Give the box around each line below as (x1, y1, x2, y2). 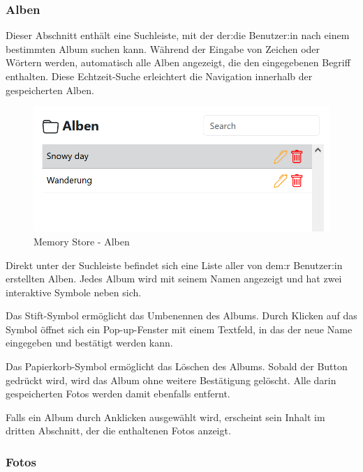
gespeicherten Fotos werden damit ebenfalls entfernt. (6, 386, 230, 401)
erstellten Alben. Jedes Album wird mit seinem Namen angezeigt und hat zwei (6, 271, 342, 286)
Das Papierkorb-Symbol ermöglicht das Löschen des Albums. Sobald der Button (6, 359, 348, 374)
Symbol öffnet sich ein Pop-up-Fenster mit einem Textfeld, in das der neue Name (6, 321, 353, 336)
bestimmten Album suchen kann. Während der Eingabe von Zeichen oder (6, 41, 320, 56)
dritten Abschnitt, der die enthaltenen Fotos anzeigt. (6, 423, 231, 438)
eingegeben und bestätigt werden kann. (6, 335, 173, 350)
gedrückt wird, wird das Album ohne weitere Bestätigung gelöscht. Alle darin (6, 372, 336, 387)
